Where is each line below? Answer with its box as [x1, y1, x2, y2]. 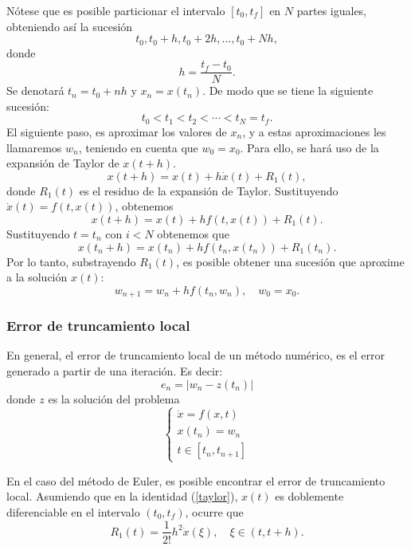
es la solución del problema [48, 390, 180, 407]
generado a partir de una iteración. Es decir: [6, 362, 223, 379]
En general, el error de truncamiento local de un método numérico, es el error [6, 347, 386, 363]
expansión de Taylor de [6, 155, 119, 171]
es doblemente [275, 488, 344, 505]
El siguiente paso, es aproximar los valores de [6, 123, 227, 139]
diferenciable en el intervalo [6, 503, 140, 520]
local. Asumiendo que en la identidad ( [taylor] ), [6, 488, 238, 505]
